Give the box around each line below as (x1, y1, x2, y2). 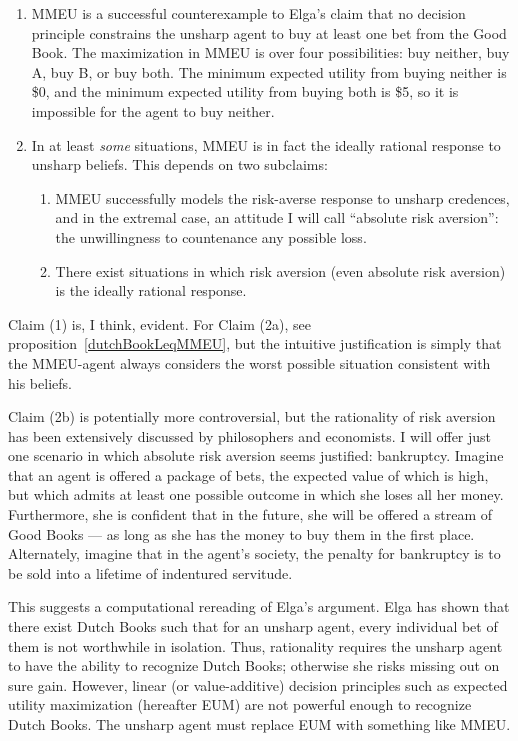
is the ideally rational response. (55, 280, 247, 301)
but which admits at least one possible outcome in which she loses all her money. (8, 484, 504, 505)
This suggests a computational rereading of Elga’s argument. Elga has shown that (8, 596, 510, 617)
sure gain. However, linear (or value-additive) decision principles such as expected (8, 674, 508, 695)
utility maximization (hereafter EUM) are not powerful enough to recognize (8, 694, 472, 715)
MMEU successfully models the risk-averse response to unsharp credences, (55, 187, 510, 208)
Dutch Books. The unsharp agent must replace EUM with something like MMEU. (8, 714, 511, 734)
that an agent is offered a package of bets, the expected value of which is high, (8, 464, 489, 485)
